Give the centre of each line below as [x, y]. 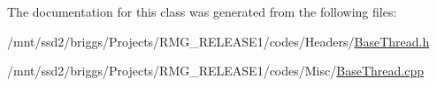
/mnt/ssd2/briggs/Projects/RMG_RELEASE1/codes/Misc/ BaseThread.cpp [215, 71]
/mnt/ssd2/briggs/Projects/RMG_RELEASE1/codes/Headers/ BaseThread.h [218, 41]
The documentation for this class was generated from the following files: [202, 11]
